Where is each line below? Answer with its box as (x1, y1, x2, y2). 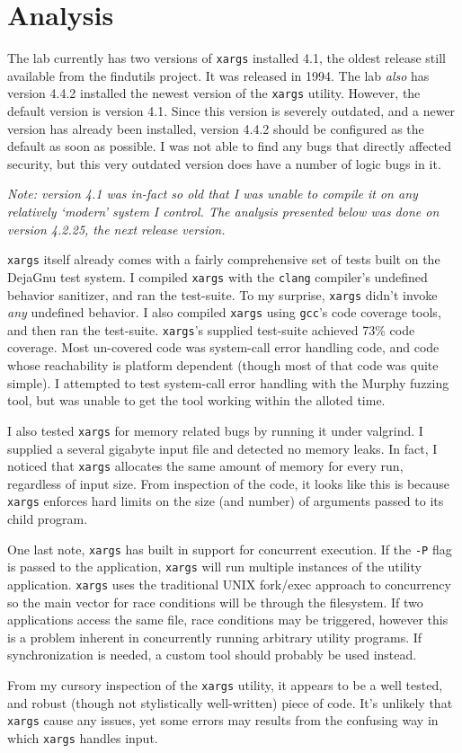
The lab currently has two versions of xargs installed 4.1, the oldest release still (7, 49, 446, 67)
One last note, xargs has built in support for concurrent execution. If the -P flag (7, 539, 452, 558)
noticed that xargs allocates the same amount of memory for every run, (7, 456, 404, 475)
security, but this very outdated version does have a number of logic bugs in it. (7, 154, 441, 173)
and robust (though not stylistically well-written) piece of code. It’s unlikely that (7, 693, 453, 712)
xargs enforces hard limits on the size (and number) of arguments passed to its (7, 492, 444, 510)
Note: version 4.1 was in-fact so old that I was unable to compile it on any (7, 184, 418, 203)
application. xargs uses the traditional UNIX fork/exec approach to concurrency (7, 574, 451, 593)
